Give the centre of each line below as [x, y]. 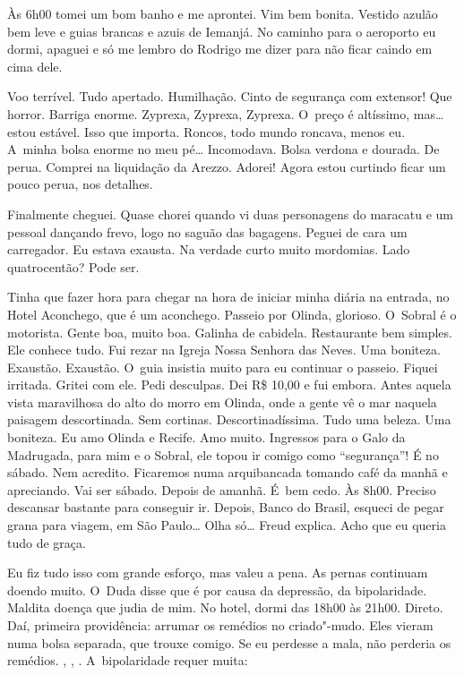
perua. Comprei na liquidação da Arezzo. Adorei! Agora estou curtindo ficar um [227, 166]
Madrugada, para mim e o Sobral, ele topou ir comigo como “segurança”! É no [223, 454]
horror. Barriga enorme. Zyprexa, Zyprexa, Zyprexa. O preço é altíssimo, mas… [226, 113]
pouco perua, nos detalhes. [80, 184]
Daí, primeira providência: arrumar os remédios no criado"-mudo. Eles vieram [220, 625]
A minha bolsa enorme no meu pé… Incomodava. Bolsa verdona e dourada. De [223, 149]
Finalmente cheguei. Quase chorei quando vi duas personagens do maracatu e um [230, 214]
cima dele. [35, 66]
